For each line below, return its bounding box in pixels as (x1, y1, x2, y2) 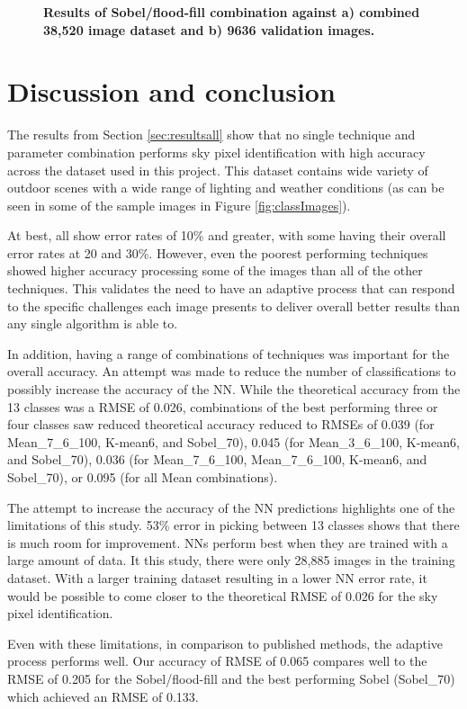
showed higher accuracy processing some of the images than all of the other (7, 261, 423, 280)
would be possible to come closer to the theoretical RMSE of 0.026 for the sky (7, 586, 438, 605)
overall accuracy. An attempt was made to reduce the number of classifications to (7, 362, 456, 381)
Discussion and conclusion (7, 73, 336, 110)
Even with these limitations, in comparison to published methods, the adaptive (7, 633, 444, 652)
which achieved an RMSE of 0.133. (7, 687, 199, 705)
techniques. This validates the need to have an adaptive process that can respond (7, 279, 455, 298)
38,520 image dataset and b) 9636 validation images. (43, 20, 375, 39)
